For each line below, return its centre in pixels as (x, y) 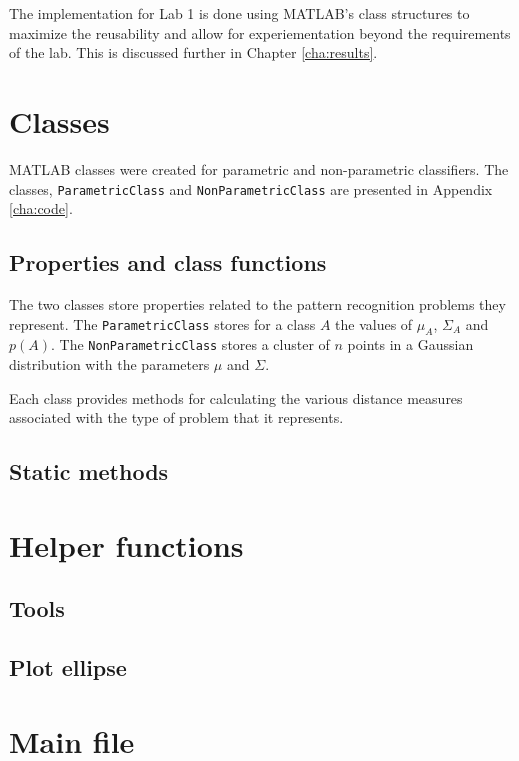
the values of (374, 323)
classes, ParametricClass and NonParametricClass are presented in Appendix (251, 188)
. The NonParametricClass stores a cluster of (190, 344)
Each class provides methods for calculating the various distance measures (236, 397)
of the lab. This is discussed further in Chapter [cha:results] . (193, 52)
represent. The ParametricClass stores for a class (162, 323)
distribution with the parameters (109, 364)
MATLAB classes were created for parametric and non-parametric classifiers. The (259, 168)
